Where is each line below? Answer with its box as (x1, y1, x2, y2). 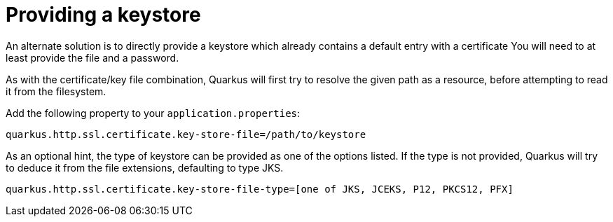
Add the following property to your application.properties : (6, 106, 301, 119)
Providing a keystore (6, 3, 201, 27)
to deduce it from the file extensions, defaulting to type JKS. (6, 161, 284, 174)
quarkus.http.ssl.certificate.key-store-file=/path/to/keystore (6, 128, 366, 140)
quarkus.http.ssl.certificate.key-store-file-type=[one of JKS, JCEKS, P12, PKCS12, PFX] (6, 183, 514, 195)
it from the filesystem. (6, 85, 106, 97)
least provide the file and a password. (6, 51, 179, 64)
